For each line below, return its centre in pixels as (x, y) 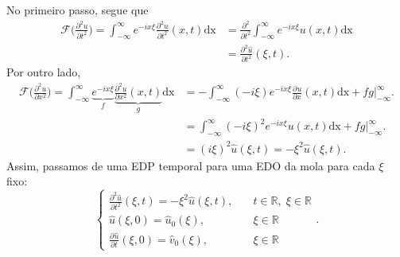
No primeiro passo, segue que (78, 10)
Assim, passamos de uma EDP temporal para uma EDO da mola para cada (191, 165)
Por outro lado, (44, 72)
